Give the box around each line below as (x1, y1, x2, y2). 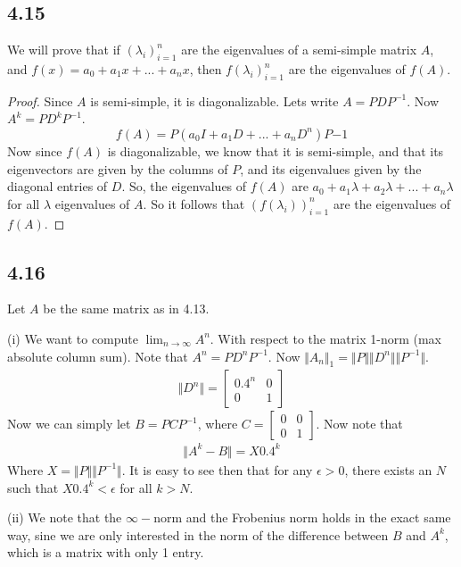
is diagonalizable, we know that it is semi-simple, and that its (107, 141, 444, 160)
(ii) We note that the (7, 508, 122, 527)
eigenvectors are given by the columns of (7, 159, 228, 178)
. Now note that (316, 414, 403, 433)
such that (7, 478, 59, 496)
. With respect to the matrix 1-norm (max (210, 329, 441, 347)
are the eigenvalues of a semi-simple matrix (181, 40, 417, 59)
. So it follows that (143, 194, 245, 213)
